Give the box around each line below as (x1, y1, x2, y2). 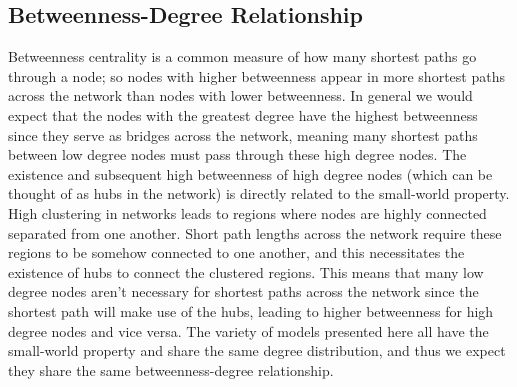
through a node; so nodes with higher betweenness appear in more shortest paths (8, 65, 505, 86)
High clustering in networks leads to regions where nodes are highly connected (8, 202, 487, 223)
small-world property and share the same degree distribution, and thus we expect (8, 340, 506, 361)
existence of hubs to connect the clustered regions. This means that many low (8, 261, 484, 282)
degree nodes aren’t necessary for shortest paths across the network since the (8, 281, 479, 302)
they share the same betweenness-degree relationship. (8, 359, 334, 380)
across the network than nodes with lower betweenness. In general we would (8, 85, 473, 106)
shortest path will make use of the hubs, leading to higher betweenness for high (8, 300, 494, 321)
